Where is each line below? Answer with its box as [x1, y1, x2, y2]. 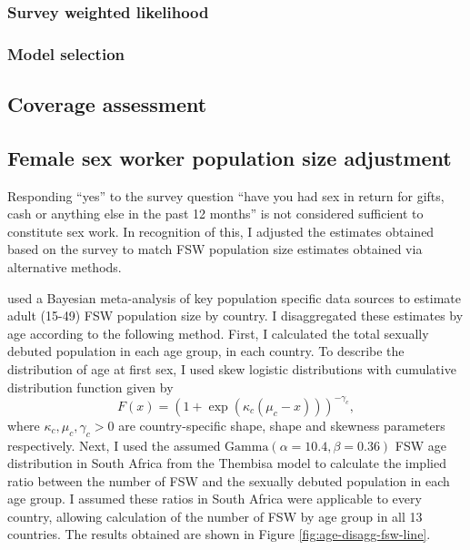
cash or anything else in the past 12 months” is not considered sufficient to [7, 204, 424, 223]
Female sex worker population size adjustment [7, 143, 452, 171]
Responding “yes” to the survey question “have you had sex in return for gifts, [7, 186, 445, 205]
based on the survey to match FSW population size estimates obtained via [7, 239, 423, 259]
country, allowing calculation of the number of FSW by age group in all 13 [7, 506, 423, 525]
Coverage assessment [7, 90, 207, 118]
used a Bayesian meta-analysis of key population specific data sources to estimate [7, 288, 461, 307]
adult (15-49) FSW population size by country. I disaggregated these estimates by [7, 306, 464, 325]
